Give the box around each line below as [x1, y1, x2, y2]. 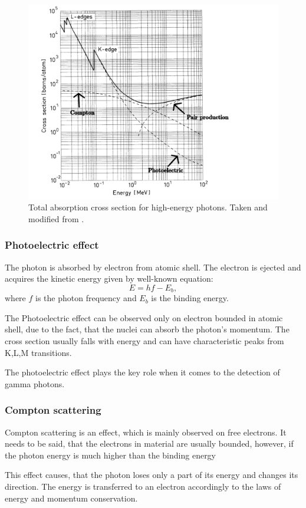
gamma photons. [5, 377, 65, 390]
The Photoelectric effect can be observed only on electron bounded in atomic [5, 311, 283, 324]
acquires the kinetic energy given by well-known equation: [5, 272, 213, 285]
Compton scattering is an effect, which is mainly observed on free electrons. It [5, 425, 287, 438]
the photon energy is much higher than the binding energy [5, 448, 216, 461]
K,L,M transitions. [5, 346, 72, 358]
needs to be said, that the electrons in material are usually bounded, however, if [5, 437, 294, 450]
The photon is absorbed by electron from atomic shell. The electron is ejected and [5, 260, 301, 273]
